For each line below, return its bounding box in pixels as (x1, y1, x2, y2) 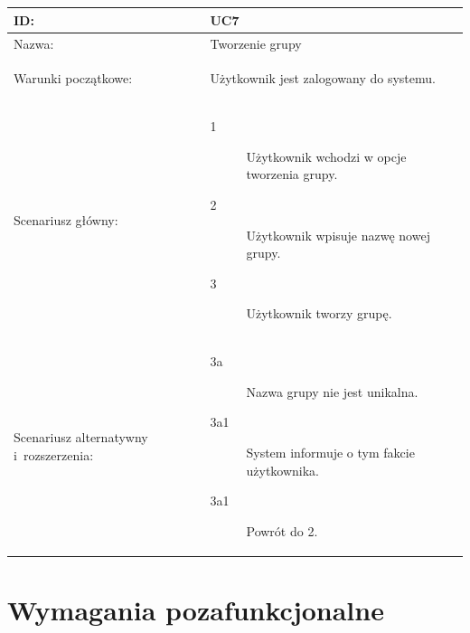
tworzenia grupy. (246, 165, 338, 184)
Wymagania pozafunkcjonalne (7, 591, 384, 628)
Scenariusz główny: (14, 210, 118, 229)
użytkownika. (246, 460, 319, 479)
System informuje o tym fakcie (246, 443, 415, 461)
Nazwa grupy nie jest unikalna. (246, 382, 418, 401)
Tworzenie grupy (210, 33, 302, 52)
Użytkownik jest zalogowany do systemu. (210, 69, 436, 88)
